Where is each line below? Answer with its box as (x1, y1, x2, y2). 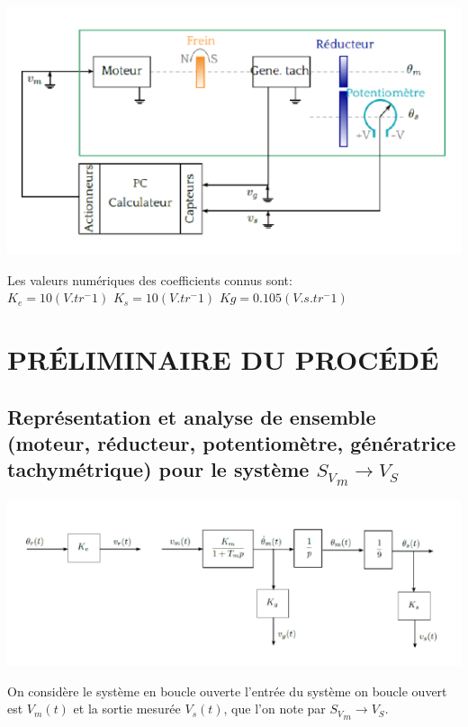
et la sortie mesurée (73, 699, 181, 718)
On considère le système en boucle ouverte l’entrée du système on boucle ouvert (7, 681, 447, 700)
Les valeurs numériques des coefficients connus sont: (7, 270, 292, 289)
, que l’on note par (223, 699, 326, 718)
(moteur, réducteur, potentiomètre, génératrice (7, 429, 456, 457)
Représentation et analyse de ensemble (7, 402, 376, 430)
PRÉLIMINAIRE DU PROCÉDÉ (7, 341, 439, 378)
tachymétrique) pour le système (7, 455, 310, 483)
